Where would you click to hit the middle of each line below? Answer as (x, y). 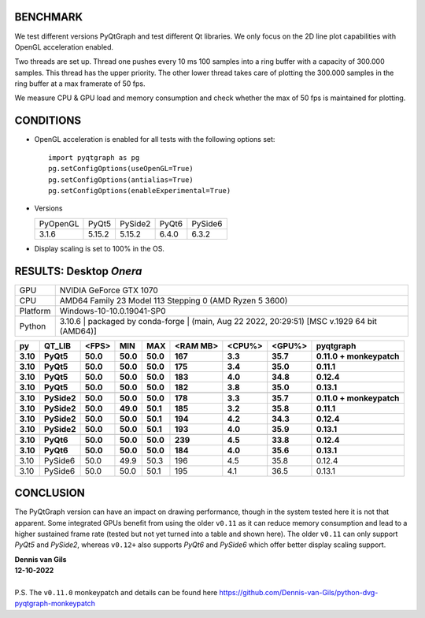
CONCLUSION (50, 493)
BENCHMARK (49, 17)
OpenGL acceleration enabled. (64, 47)
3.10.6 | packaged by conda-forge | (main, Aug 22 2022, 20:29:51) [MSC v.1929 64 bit (218, 321)
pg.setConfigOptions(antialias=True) (121, 180)
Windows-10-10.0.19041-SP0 (113, 311)
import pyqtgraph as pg (94, 157)
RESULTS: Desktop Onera (78, 271)
